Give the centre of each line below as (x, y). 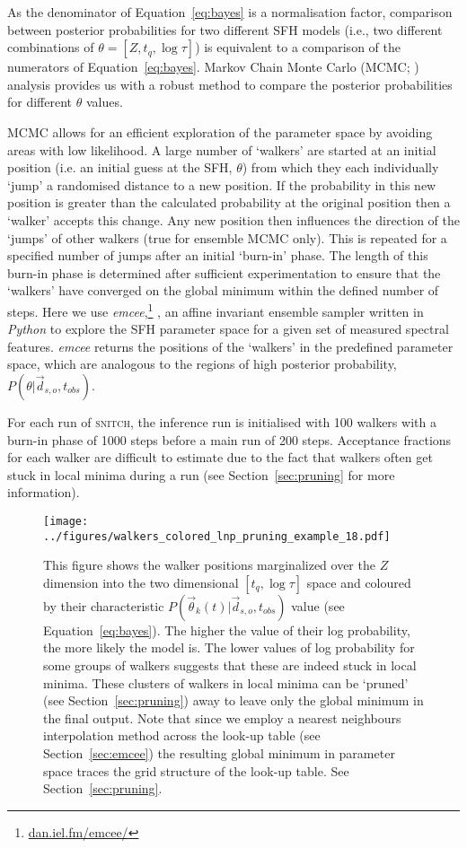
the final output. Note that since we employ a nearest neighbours (222, 717)
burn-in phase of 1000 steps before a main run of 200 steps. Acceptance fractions (229, 439)
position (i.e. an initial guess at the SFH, (120, 167)
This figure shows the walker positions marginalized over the (209, 565)
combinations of (51, 47)
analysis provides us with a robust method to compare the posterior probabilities (230, 84)
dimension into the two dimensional (141, 582)
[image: (66, 521)
